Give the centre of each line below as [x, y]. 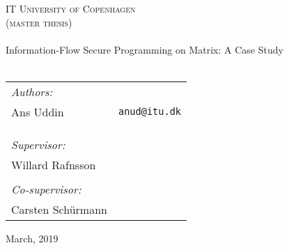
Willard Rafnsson [54, 164]
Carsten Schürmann [59, 209]
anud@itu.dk [149, 112]
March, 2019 [32, 238]
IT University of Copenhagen [71, 8]
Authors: [32, 91]
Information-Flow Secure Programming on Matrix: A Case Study [144, 49]
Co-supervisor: [46, 189]
